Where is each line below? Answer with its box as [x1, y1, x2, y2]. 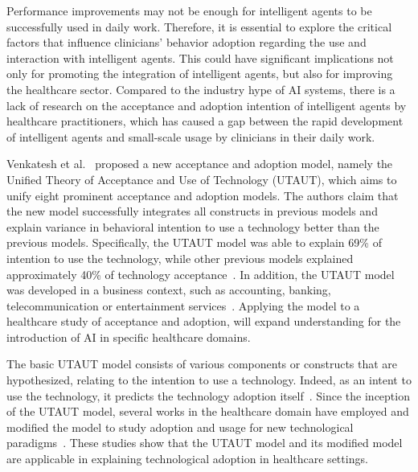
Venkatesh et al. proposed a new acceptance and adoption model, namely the [6, 155, 393, 172]
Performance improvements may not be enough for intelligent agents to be [6, 2, 372, 18]
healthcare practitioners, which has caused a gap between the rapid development [6, 113, 404, 129]
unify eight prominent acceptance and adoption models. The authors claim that [6, 187, 399, 203]
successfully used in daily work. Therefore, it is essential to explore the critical [6, 18, 392, 35]
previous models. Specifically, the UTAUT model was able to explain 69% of [6, 234, 382, 251]
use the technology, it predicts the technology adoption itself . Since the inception [6, 387, 410, 404]
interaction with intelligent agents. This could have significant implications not [6, 49, 394, 66]
